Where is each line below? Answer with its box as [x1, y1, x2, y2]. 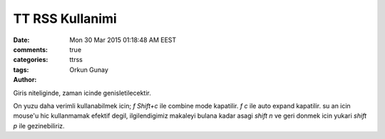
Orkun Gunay [69, 65, 108, 74]
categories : [13, 56, 48, 64]
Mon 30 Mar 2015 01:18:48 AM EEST [69, 36, 177, 44]
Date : [13, 36, 30, 44]
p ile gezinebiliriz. [13, 121, 65, 130]
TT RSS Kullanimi [13, 11, 117, 26]
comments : [13, 45, 48, 53]
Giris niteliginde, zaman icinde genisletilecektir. [13, 88, 151, 97]
